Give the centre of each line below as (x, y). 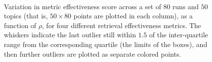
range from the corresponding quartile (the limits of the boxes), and (106, 44)
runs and (186, 6)
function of (20, 25)
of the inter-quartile (179, 35)
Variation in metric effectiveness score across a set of (83, 6)
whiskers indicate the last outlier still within (70, 35)
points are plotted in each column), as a (133, 16)
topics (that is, (26, 16)
